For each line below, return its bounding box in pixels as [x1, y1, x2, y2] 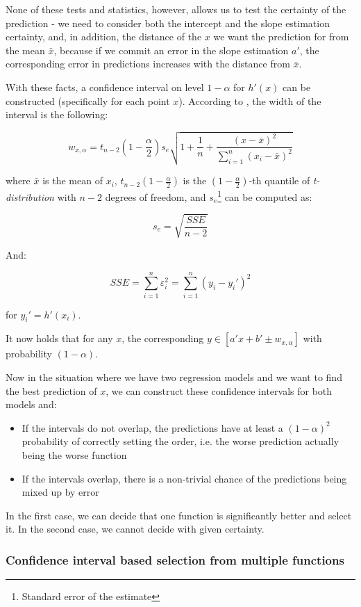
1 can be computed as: [217, 188, 312, 204]
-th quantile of [249, 173, 310, 188]
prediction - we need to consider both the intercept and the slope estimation [6, 15, 330, 30]
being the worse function [22, 448, 127, 462]
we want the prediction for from [213, 29, 349, 44]
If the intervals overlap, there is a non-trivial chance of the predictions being [22, 471, 347, 485]
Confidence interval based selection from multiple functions [6, 551, 344, 568]
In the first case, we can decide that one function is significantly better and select [6, 508, 352, 522]
